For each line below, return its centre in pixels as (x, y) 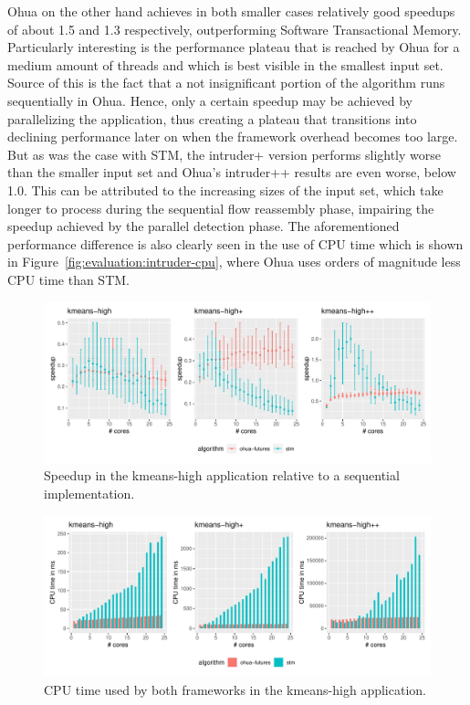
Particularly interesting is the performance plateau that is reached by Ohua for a (234, 47)
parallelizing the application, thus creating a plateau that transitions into (212, 118)
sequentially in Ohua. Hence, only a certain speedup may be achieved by (210, 100)
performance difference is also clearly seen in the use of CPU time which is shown (235, 243)
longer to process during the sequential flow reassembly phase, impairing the (221, 208)
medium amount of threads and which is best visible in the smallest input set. (225, 64)
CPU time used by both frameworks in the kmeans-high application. (235, 689)
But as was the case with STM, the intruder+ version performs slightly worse (224, 154)
